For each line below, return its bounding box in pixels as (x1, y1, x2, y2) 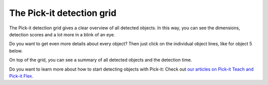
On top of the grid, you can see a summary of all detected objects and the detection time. (9, 57, 192, 63)
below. (9, 48, 23, 54)
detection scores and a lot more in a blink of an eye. (9, 31, 115, 37)
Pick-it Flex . (9, 73, 33, 79)
